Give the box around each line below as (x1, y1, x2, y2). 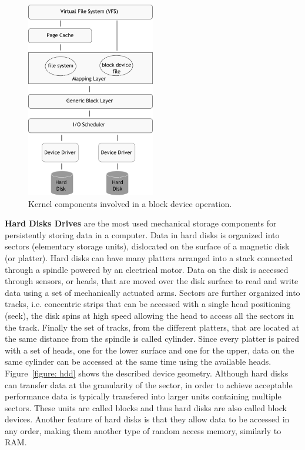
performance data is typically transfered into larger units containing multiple (5, 390, 281, 402)
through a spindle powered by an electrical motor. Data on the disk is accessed (5, 263, 289, 275)
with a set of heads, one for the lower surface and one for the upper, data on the (5, 344, 294, 356)
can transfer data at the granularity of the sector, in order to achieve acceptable (5, 378, 293, 391)
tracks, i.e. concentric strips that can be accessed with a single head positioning (5, 298, 291, 310)
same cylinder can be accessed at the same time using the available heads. (5, 355, 272, 368)
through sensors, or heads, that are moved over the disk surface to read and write (5, 275, 299, 287)
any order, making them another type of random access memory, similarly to (5, 424, 281, 436)
